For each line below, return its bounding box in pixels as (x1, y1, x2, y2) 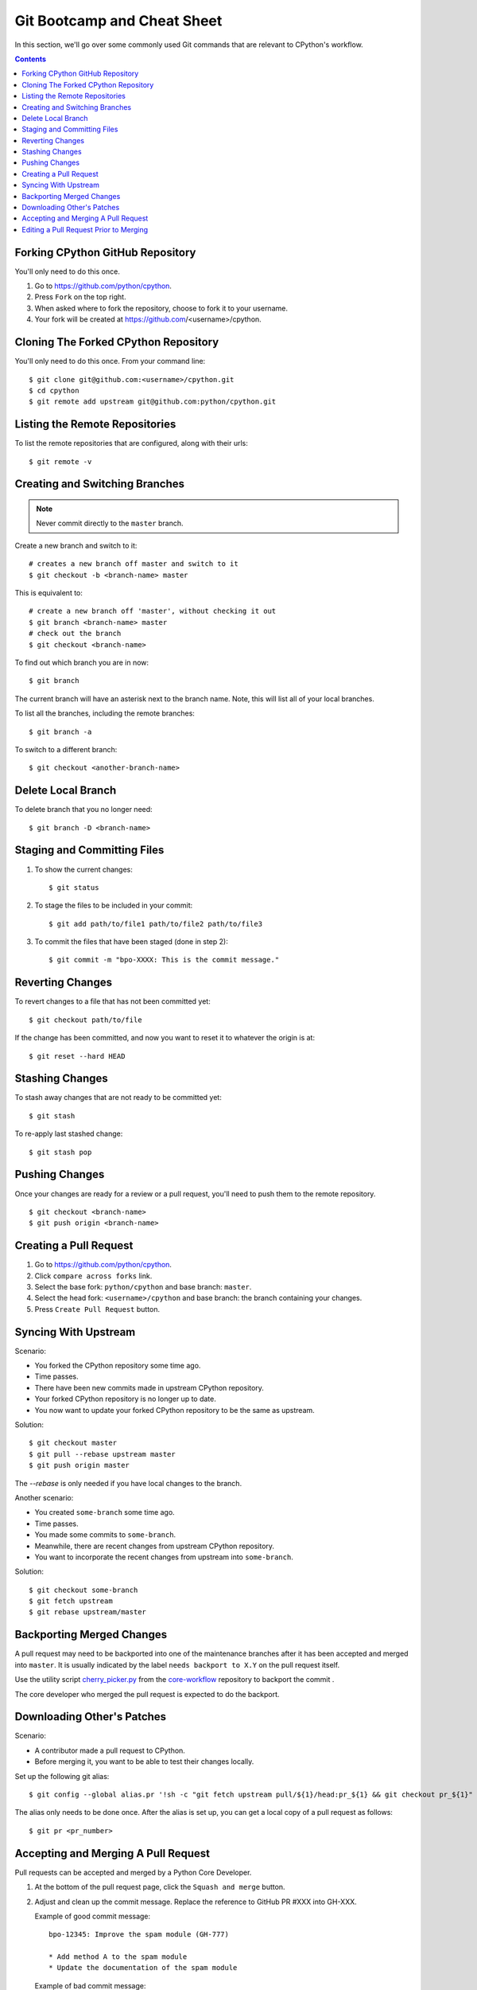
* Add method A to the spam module (48, 1953, 188, 1961)
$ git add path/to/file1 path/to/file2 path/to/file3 (48, 919, 262, 928)
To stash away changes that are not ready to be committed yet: (14, 1093, 222, 1102)
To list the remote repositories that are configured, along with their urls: (14, 439, 248, 448)
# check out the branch (29, 629, 122, 638)
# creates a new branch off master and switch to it (29, 560, 238, 568)
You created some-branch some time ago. (34, 1508, 175, 1517)
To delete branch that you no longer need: (14, 805, 153, 814)
